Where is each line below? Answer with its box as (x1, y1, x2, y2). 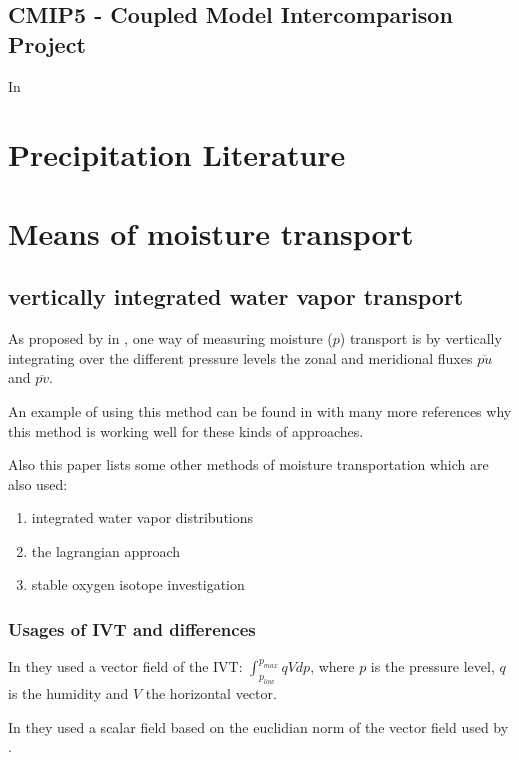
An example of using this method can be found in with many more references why (8, 400, 512, 421)
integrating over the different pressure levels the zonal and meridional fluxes (8, 347, 473, 368)
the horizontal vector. (145, 683, 277, 704)
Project (8, 28, 86, 59)
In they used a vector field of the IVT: (8, 656, 243, 677)
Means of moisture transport (8, 212, 414, 253)
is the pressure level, (370, 656, 495, 677)
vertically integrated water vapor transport (8, 281, 464, 312)
